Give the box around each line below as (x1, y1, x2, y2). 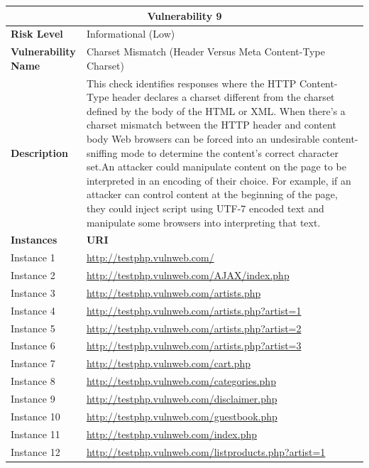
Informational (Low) (86, 26, 175, 41)
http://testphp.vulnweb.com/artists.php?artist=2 (86, 320, 302, 335)
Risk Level (11, 26, 63, 41)
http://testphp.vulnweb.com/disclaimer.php (86, 391, 277, 406)
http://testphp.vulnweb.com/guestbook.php (86, 408, 277, 423)
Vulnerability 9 (147, 8, 222, 23)
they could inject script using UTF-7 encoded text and (86, 200, 324, 215)
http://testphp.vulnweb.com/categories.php (86, 374, 276, 388)
